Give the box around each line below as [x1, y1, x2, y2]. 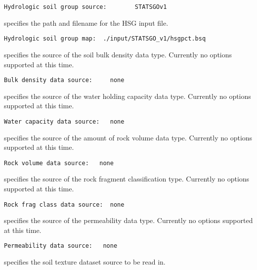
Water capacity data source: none [4, 118, 125, 125]
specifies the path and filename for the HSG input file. [4, 17, 169, 28]
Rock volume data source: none [4, 159, 114, 167]
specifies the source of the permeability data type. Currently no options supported [4, 215, 253, 225]
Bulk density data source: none [4, 77, 125, 84]
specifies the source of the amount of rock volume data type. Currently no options [4, 132, 253, 142]
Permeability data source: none [4, 242, 118, 250]
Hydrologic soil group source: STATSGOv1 [4, 3, 167, 10]
